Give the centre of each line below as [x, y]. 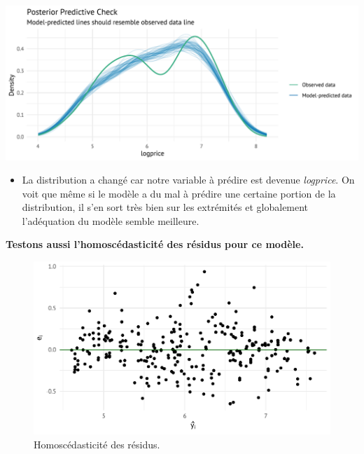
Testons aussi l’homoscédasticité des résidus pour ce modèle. [155, 244]
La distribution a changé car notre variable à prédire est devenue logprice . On [188, 180]
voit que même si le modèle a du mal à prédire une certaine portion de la [179, 193]
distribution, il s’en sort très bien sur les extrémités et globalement [165, 207]
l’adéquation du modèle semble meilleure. [111, 220]
